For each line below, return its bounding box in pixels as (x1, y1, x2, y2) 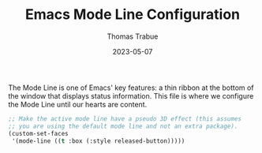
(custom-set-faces (8, 129, 69, 137)
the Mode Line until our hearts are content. (8, 99, 148, 109)
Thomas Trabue (107, 32, 159, 41)
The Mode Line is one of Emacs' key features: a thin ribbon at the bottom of (8, 83, 254, 92)
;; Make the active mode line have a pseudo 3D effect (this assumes (8, 114, 242, 123)
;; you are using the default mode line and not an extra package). (8, 122, 238, 130)
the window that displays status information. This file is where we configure (8, 91, 254, 100)
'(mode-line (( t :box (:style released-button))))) (11, 136, 185, 145)
